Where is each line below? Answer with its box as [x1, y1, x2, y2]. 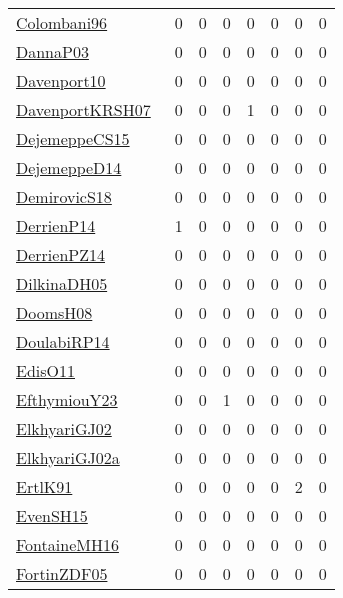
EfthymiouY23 [16, 388, 118, 411]
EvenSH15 [16, 504, 88, 527]
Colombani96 [16, 11, 108, 34]
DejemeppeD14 [16, 156, 122, 179]
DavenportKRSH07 [16, 98, 151, 121]
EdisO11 [16, 359, 75, 382]
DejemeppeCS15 [16, 127, 130, 150]
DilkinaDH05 [16, 272, 108, 295]
